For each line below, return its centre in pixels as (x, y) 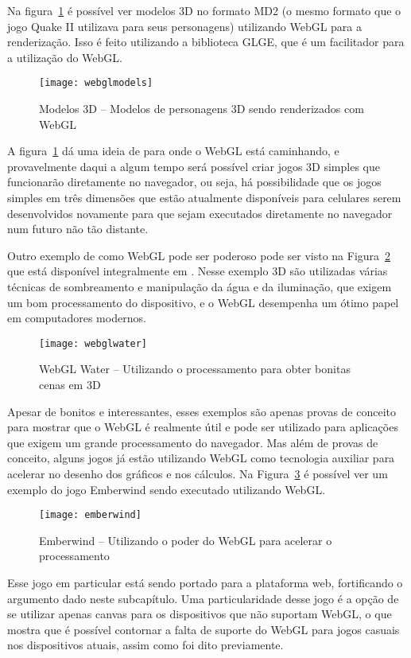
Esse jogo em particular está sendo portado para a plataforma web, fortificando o (205, 582)
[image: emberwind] (90, 515)
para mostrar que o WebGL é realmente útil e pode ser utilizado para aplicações (203, 427)
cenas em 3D (70, 384)
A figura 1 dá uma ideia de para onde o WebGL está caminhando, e (173, 151)
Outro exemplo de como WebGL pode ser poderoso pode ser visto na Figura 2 (199, 255)
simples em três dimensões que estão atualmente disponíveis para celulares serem (204, 197)
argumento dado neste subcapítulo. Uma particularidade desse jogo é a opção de (203, 598)
